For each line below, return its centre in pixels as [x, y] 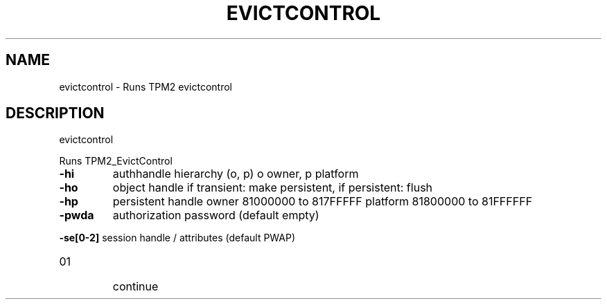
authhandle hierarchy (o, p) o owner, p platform [236, 174]
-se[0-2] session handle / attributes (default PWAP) [177, 238]
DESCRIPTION [55, 113]
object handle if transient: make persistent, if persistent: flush [273, 188]
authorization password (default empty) [216, 215]
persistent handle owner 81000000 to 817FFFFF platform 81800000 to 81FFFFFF [323, 202]
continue [135, 287]
